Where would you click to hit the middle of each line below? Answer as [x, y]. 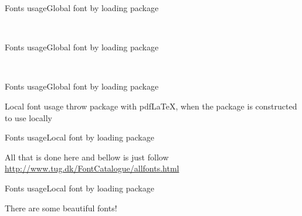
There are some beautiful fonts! [61, 208]
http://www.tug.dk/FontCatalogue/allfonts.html [92, 168]
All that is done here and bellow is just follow [87, 157]
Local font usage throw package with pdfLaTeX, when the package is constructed [151, 106]
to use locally [28, 117]
